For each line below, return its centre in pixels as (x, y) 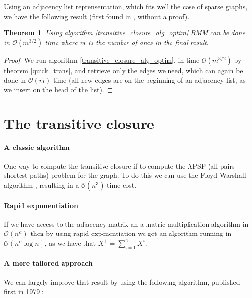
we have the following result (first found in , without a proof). (97, 16)
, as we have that (70, 243)
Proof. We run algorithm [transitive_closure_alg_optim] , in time (102, 59)
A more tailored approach (48, 263)
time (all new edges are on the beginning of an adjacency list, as (149, 80)
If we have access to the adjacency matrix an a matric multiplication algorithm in (126, 223)
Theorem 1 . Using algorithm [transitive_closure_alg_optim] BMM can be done (125, 32)
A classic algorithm (37, 147)
